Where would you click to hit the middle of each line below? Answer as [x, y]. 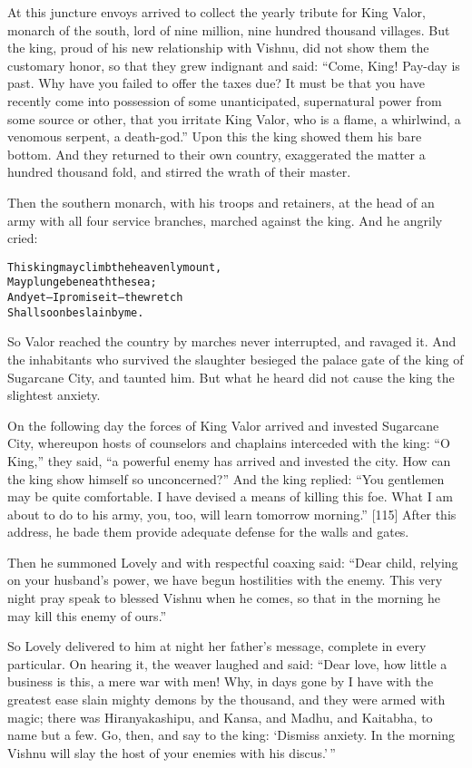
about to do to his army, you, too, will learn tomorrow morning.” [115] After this [232, 514]
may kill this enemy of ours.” [87, 615]
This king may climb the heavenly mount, [115, 267]
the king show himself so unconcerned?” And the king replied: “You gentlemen [226, 478]
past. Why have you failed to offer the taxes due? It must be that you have [216, 83]
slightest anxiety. [54, 395]
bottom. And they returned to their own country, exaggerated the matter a [216, 154]
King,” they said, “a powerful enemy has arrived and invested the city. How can [229, 460]
